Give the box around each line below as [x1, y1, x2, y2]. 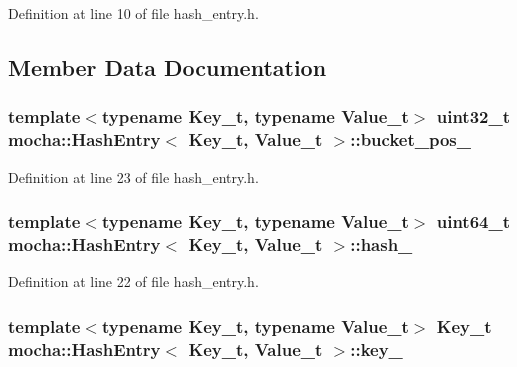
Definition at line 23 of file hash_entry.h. [8, 166, 259, 187]
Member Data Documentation [8, 51, 327, 82]
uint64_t [436, 209, 510, 234]
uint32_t [436, 104, 510, 129]
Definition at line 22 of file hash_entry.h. [8, 271, 259, 292]
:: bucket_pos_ [350, 127, 471, 152]
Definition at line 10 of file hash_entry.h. [8, 3, 259, 23]
